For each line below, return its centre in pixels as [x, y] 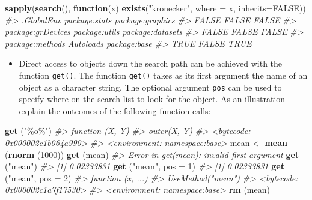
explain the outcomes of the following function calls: [115, 110]
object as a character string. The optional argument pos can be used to [150, 87]
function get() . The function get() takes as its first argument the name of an [163, 75]
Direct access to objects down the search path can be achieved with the [151, 63]
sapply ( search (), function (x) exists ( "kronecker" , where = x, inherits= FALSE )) [155, 8]
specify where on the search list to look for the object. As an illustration [152, 99]
